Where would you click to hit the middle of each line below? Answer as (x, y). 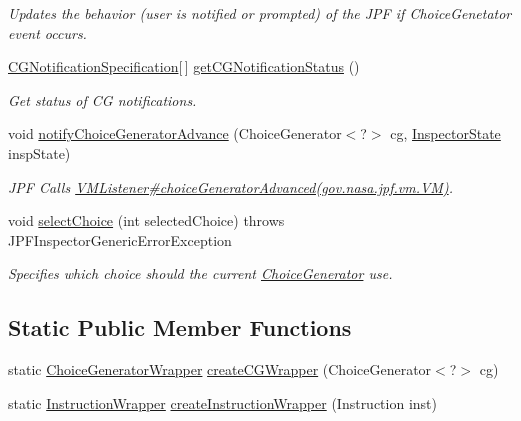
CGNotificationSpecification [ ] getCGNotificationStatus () (184, 66)
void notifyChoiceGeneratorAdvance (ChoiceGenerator (175, 133)
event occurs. (47, 32)
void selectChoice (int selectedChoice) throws (146, 220)
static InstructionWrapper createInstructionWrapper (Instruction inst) (222, 402)
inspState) (39, 152)
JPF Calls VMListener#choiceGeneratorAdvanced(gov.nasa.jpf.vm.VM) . (230, 186)
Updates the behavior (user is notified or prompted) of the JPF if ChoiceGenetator (260, 13)
